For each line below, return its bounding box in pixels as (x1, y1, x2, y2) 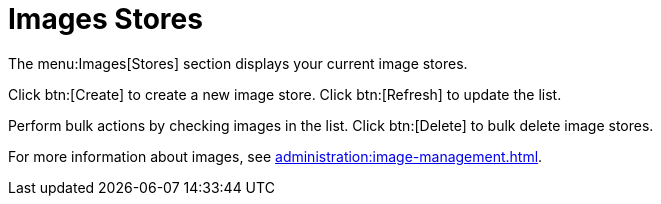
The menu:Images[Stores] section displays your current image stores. (8, 54, 468, 72)
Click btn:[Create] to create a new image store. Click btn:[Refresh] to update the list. (8, 85, 562, 103)
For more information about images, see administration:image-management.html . (8, 147, 543, 165)
